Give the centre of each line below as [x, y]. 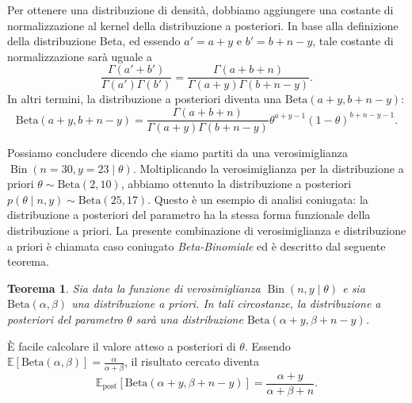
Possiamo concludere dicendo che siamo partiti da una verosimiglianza [177, 153]
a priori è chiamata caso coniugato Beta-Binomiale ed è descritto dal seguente [196, 246]
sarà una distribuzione [189, 319]
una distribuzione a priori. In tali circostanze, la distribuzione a [226, 303]
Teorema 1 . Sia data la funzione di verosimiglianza [134, 288]
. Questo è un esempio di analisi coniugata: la [258, 199]
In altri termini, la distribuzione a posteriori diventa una [145, 99]
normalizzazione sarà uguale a [80, 56]
